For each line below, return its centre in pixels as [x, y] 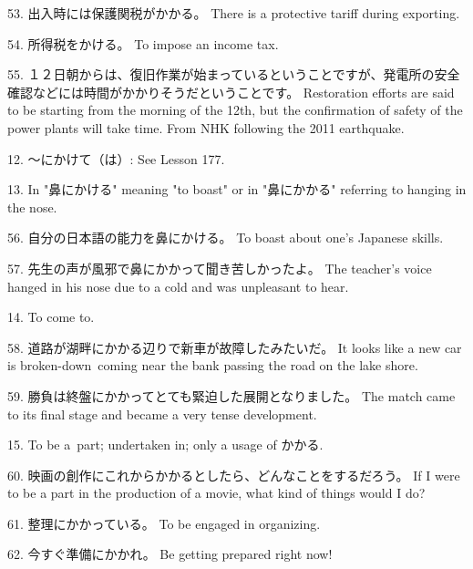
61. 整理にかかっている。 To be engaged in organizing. [164, 523]
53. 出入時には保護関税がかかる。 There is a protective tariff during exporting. [234, 13]
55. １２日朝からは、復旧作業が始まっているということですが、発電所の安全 [234, 74]
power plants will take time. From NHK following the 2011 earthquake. [206, 127]
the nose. [32, 207]
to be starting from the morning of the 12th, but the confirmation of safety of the [235, 110]
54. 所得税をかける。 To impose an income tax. [143, 43]
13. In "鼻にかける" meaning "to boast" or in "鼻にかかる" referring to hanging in [237, 189]
